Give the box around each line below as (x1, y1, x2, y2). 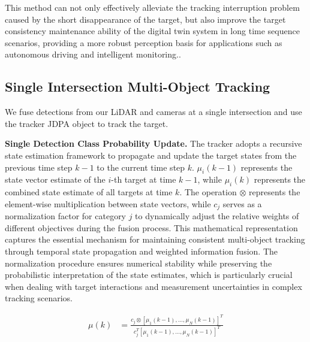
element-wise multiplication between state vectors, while (5, 197, 211, 210)
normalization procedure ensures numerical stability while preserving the (5, 256, 272, 269)
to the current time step (97, 161, 185, 173)
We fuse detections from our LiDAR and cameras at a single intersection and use (5, 105, 302, 118)
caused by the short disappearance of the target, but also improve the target (5, 13, 286, 25)
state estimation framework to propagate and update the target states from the (5, 149, 297, 161)
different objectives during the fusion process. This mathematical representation (5, 221, 298, 234)
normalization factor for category (5, 210, 127, 222)
